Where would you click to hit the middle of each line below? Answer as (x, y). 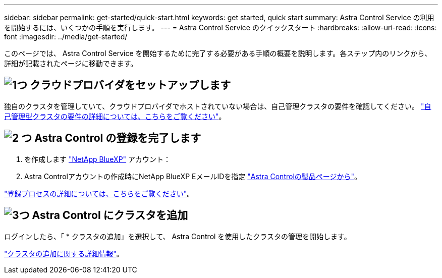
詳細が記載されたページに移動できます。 (71, 63)
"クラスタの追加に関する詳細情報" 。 (64, 253)
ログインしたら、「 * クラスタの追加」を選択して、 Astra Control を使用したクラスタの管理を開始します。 (178, 236)
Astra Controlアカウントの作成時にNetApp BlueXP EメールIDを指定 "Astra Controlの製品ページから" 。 (193, 176)
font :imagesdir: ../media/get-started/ (66, 37)
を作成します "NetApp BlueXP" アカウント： (98, 159)
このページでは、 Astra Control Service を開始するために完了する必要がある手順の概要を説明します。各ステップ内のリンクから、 (218, 53)
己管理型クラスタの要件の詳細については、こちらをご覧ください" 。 (115, 116)
